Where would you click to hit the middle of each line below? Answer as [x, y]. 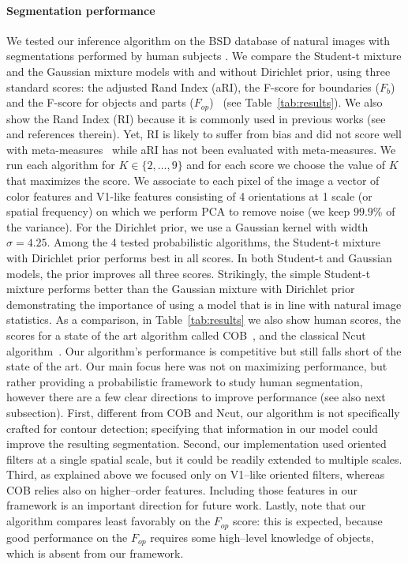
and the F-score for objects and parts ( [100, 102]
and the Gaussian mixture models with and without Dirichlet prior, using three [198, 71]
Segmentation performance [81, 10]
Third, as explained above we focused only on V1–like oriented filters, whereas [196, 474]
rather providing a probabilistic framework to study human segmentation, [185, 381]
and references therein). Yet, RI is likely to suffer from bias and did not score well [204, 134]
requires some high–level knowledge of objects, [262, 537]
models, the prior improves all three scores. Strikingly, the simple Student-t [189, 273]
